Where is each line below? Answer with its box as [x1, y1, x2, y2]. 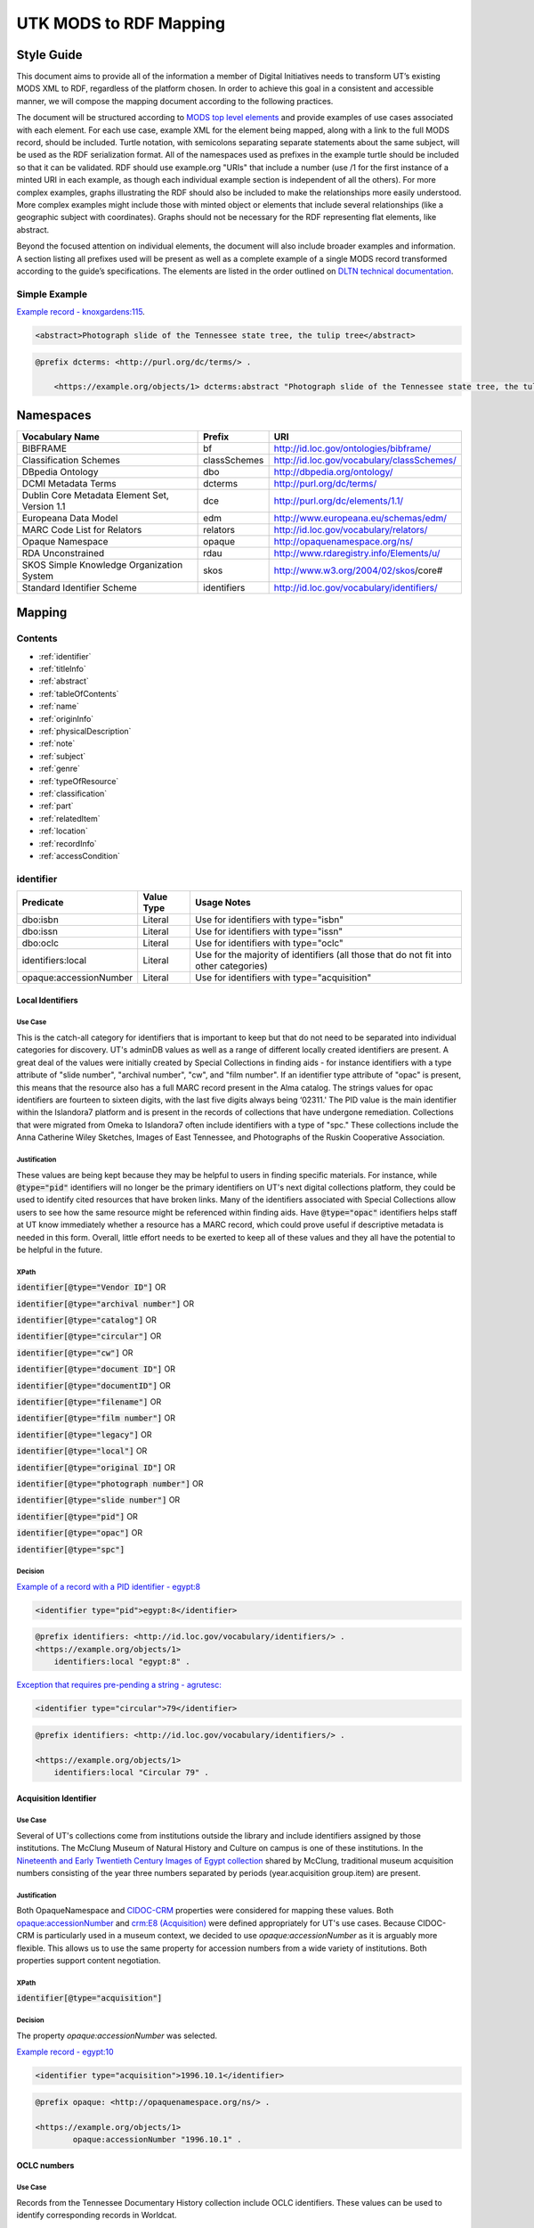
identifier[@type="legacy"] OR [16, 1429, 152, 1439]
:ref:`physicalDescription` [38, 726, 132, 737]
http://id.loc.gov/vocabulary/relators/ [273, 523, 428, 536]
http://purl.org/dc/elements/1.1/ [273, 495, 404, 507]
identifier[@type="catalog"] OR [16, 1315, 158, 1325]
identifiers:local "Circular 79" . [53, 1767, 209, 1777]
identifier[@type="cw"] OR [16, 1347, 133, 1358]
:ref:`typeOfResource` [38, 775, 119, 786]
